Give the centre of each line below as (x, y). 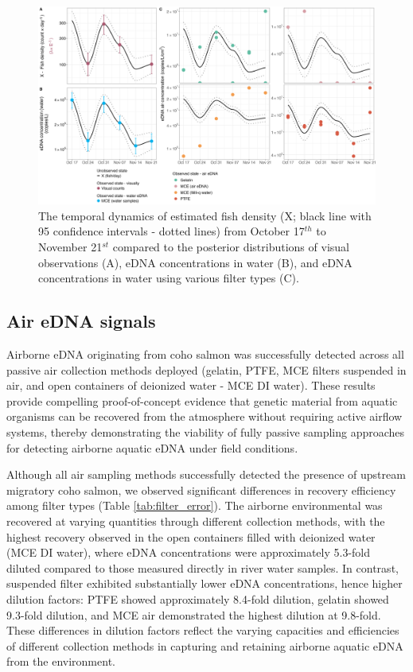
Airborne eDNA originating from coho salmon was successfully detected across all (205, 354)
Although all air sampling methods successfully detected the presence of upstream (206, 474)
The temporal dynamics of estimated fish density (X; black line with (205, 215)
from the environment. (61, 661)
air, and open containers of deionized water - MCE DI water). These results (191, 385)
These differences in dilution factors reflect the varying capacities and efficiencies (203, 630)
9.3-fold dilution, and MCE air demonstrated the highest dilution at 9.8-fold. (194, 614)
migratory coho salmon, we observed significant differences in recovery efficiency (201, 489)
